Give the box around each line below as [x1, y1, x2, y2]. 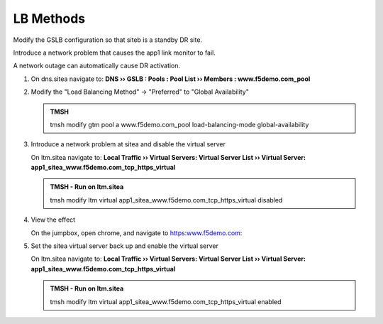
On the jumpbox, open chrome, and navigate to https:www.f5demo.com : [30, 228, 243, 237]
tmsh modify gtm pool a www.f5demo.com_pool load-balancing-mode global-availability [50, 120, 309, 129]
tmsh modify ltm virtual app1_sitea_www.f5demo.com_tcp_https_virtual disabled [50, 195, 283, 204]
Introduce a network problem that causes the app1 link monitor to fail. [13, 48, 216, 57]
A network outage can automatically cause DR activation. [13, 61, 181, 70]
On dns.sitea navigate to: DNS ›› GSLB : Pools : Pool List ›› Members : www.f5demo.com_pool [30, 75, 311, 83]
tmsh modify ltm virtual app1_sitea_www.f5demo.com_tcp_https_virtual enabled [50, 297, 282, 306]
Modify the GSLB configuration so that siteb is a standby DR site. [13, 36, 202, 44]
